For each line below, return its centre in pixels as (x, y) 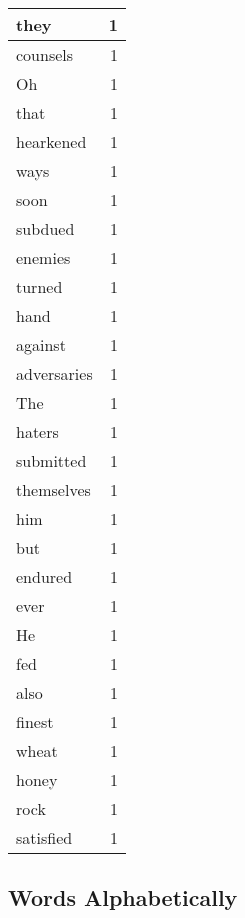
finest (35, 721)
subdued (45, 228)
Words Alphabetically (123, 897)
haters (37, 431)
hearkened (51, 141)
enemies (43, 257)
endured (44, 576)
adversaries (54, 373)
